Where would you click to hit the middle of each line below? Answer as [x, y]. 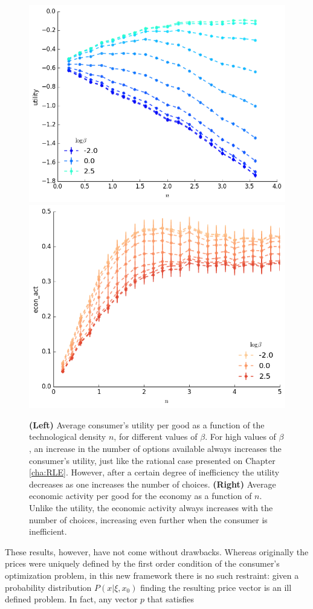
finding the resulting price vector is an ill [216, 587]
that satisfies [171, 599]
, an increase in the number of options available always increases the [155, 448]
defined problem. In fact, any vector [71, 599]
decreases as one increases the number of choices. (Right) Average [153, 484]
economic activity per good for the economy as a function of [140, 496]
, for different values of [156, 437]
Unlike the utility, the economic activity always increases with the [151, 507]
